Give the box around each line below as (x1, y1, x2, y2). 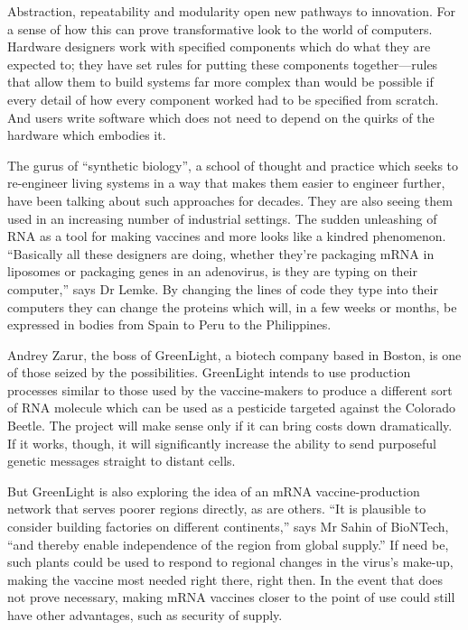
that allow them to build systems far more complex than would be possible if (7, 72, 434, 91)
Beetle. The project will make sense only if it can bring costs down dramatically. (7, 416, 453, 435)
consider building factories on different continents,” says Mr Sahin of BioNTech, (7, 517, 449, 536)
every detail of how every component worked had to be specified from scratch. (7, 89, 439, 108)
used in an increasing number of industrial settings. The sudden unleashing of (7, 208, 437, 227)
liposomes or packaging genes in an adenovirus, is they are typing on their (7, 262, 417, 281)
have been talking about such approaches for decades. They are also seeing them (7, 190, 453, 209)
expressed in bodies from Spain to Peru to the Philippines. (7, 315, 332, 334)
